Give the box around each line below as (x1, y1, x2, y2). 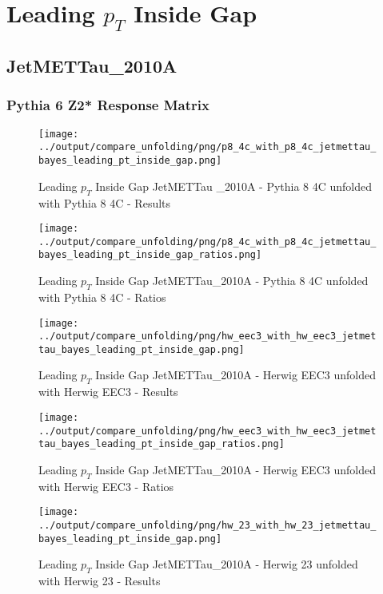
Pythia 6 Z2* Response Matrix (6, 95, 209, 115)
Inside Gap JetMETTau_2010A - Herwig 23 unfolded (95, 556, 358, 572)
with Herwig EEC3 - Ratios (38, 477, 174, 494)
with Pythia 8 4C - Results (38, 194, 171, 211)
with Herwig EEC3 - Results (38, 383, 178, 400)
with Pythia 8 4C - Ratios (38, 288, 166, 305)
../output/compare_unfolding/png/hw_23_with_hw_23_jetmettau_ (38, 519, 377, 531)
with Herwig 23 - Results (38, 572, 161, 588)
